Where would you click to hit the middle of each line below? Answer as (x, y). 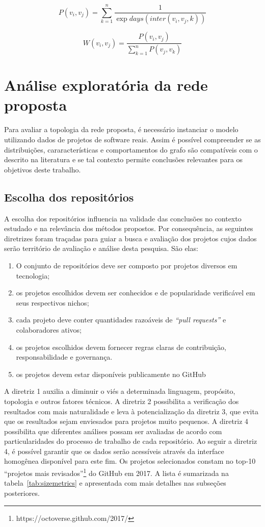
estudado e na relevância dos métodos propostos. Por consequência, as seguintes (129, 228)
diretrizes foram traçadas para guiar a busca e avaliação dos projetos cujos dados (130, 238)
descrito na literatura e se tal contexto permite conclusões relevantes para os (124, 159)
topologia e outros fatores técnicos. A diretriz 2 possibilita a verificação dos (122, 401)
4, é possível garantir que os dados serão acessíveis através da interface (114, 451)
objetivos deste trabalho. (43, 169)
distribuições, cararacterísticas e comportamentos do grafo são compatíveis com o (131, 149)
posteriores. (22, 493)
